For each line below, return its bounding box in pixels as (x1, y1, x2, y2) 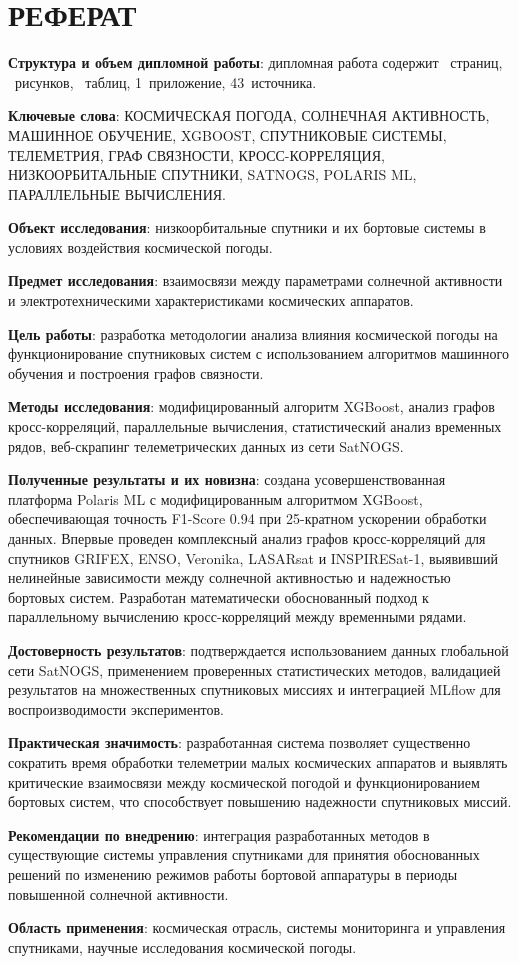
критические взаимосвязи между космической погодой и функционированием (8, 771, 480, 792)
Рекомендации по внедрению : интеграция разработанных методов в (8, 824, 430, 845)
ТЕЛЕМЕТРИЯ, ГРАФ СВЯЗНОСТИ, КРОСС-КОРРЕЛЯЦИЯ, (8, 144, 385, 165)
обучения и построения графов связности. (8, 362, 264, 383)
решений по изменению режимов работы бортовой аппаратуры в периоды (8, 863, 458, 884)
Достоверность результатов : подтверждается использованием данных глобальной (8, 639, 509, 660)
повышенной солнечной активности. (8, 883, 229, 904)
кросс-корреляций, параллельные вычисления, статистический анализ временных (8, 416, 502, 437)
